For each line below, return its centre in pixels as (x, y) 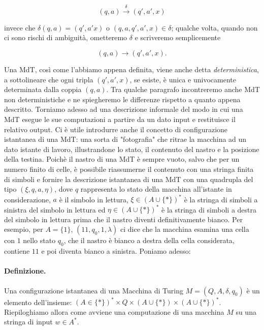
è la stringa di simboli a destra (209, 209)
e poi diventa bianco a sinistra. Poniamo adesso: (116, 251)
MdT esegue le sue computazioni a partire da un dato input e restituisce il (120, 119)
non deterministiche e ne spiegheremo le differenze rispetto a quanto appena (122, 99)
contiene (17, 251)
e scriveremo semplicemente (178, 37)
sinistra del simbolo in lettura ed (55, 209)
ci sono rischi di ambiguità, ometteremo (66, 37)
